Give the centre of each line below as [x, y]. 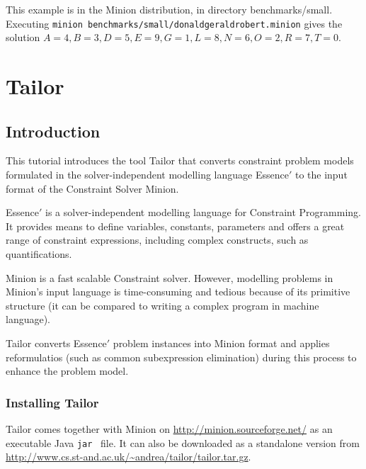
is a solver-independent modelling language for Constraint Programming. [203, 212]
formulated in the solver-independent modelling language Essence [147, 175]
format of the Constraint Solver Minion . [92, 188]
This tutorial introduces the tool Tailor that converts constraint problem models [180, 160]
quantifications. [39, 253]
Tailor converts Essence [56, 343]
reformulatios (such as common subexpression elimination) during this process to [181, 357]
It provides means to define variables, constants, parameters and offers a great [175, 226]
